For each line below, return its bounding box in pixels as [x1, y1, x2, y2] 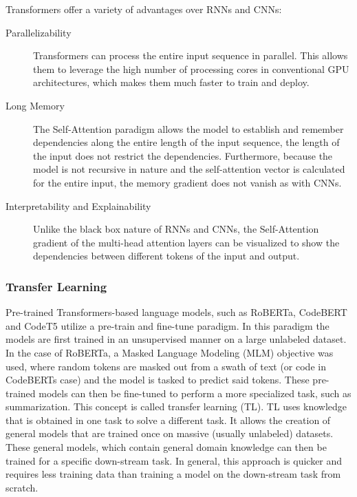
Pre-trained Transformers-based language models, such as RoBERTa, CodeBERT [6, 305, 347, 319]
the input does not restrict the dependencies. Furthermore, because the [33, 148, 333, 162]
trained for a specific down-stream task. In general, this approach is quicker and [6, 453, 343, 467]
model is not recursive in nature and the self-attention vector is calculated [33, 162, 345, 176]
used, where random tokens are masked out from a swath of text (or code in [6, 359, 326, 373]
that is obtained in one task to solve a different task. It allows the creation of [6, 412, 331, 427]
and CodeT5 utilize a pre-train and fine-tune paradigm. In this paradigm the [6, 318, 329, 332]
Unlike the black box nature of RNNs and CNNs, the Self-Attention [33, 222, 319, 236]
